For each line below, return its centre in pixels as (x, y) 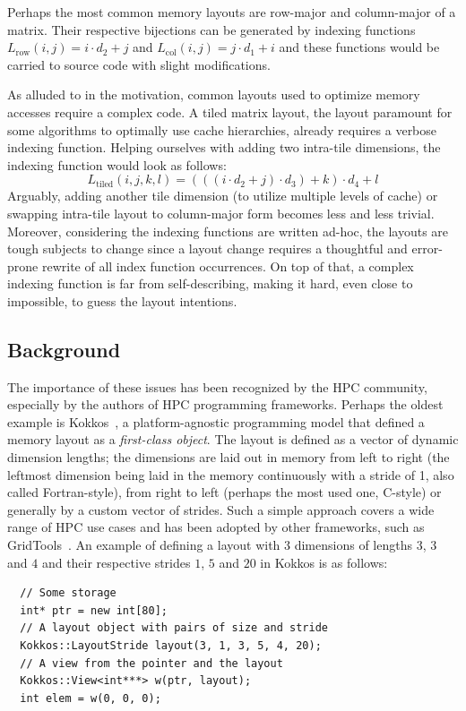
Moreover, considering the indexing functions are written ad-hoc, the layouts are (228, 231)
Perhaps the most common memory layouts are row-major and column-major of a (232, 12)
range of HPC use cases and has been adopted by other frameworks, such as (216, 527)
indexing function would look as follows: (117, 164)
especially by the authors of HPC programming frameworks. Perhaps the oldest (225, 404)
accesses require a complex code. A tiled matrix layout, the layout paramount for (230, 111)
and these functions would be (359, 47)
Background (64, 349)
